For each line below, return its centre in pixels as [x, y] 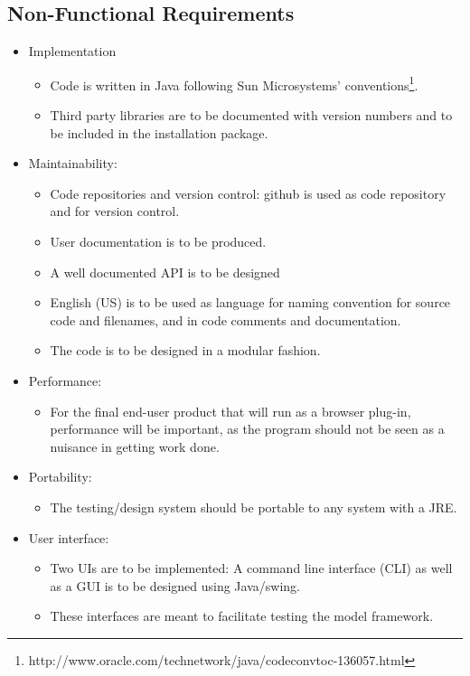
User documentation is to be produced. [158, 242]
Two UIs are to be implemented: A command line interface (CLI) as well [251, 568]
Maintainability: [73, 163]
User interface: [69, 537]
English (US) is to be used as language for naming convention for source [250, 302]
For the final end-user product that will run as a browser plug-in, [230, 411]
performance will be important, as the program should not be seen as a [247, 429]
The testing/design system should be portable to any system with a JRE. [254, 507]
